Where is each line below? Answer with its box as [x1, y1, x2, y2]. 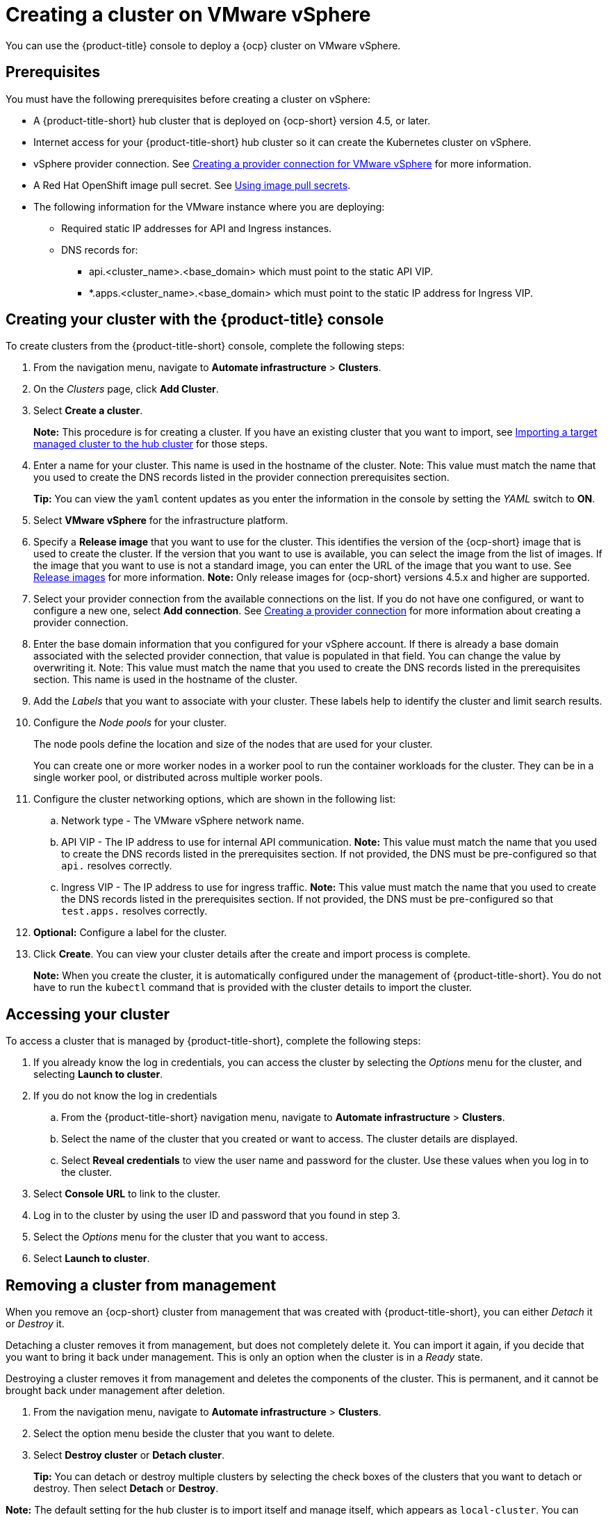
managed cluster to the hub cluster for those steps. [33, 438, 268, 450]
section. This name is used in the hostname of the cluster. [33, 673, 298, 686]
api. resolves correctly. [61, 860, 172, 872]
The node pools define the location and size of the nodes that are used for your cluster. [33, 738, 433, 751]
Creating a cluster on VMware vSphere [6, 3, 371, 26]
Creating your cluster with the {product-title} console [6, 311, 384, 329]
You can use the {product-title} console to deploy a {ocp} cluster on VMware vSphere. [6, 39, 401, 51]
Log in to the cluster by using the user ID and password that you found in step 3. [33, 1209, 401, 1222]
